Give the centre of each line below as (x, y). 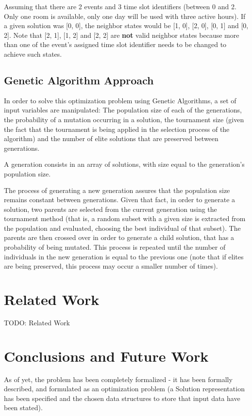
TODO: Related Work (37, 322)
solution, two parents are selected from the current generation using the (110, 209)
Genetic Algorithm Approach (79, 80)
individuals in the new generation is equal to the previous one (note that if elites (124, 256)
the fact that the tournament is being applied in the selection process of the (117, 129)
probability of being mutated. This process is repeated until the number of (115, 247)
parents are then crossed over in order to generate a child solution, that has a (119, 237)
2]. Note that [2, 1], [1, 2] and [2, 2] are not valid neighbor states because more (122, 35)
